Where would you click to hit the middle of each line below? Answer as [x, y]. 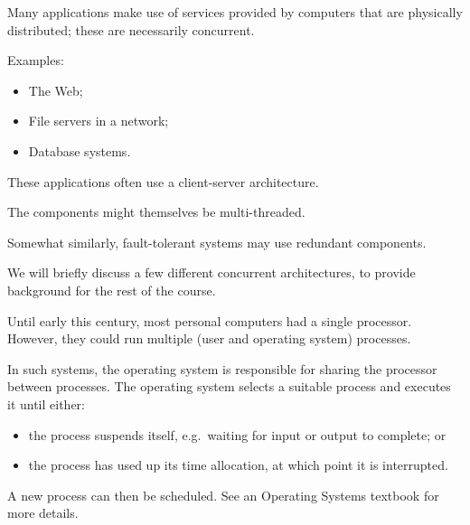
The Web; [56, 90]
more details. [43, 513]
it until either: [47, 403]
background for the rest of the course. [112, 290]
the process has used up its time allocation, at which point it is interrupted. [238, 465]
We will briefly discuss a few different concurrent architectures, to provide [211, 272]
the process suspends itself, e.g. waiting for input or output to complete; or [237, 434]
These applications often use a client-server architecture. [163, 181]
